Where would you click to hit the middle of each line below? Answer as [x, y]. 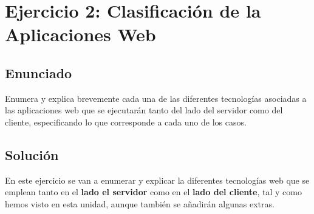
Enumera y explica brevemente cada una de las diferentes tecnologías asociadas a [156, 98]
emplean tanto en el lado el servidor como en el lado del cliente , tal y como [153, 192]
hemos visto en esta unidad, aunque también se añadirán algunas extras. [140, 203]
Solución [32, 154]
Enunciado [39, 72]
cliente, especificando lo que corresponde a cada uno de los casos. [126, 122]
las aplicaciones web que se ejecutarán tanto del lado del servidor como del [144, 110]
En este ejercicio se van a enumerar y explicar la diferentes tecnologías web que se [157, 180]
